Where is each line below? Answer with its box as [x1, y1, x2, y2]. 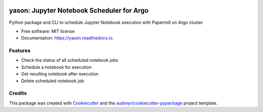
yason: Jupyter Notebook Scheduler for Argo [9, 6, 149, 15]
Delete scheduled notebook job [21, 78, 84, 84]
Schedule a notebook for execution [21, 64, 92, 70]
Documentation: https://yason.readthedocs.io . [21, 35, 114, 41]
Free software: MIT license [21, 28, 75, 34]
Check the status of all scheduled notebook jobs [21, 57, 119, 63]
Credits [9, 90, 27, 97]
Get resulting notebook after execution [21, 71, 99, 77]
